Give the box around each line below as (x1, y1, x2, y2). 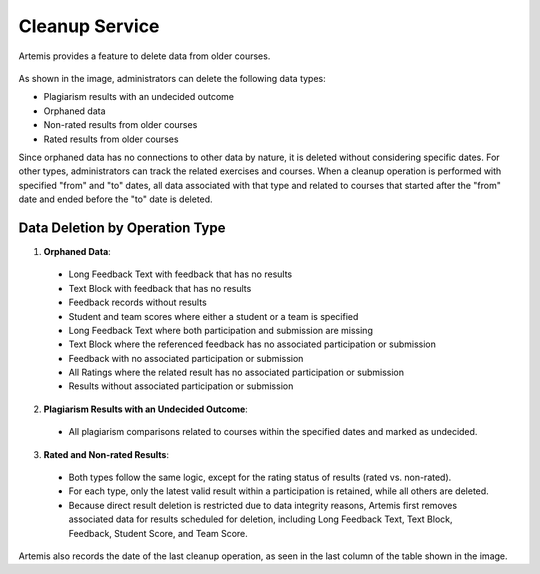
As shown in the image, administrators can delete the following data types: (18, 72, 327, 84)
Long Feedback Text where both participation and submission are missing (68, 324, 374, 336)
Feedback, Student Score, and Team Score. (68, 527, 249, 539)
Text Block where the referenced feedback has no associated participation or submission (68, 338, 437, 350)
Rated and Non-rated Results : (43, 448, 170, 460)
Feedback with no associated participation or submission (68, 352, 304, 364)
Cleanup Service (18, 15, 160, 37)
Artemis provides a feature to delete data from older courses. (18, 50, 271, 62)
